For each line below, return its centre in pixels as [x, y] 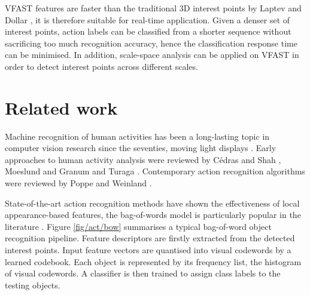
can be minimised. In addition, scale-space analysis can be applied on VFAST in [152, 55]
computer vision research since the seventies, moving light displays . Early [141, 148]
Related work [61, 107]
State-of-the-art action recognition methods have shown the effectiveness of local [152, 203]
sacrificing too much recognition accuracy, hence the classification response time [151, 43]
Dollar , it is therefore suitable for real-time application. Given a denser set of [148, 19]
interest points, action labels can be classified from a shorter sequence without [148, 31]
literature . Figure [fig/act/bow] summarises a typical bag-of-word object [138, 226]
